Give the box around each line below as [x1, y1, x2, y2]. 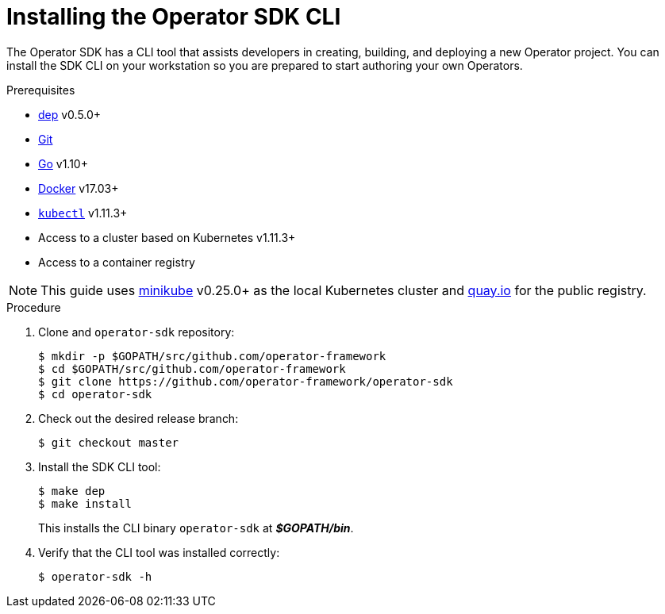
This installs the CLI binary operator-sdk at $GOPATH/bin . [38, 520, 354, 535]
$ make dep [38, 484, 106, 497]
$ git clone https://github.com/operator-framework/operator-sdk [38, 374, 453, 388]
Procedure [6, 300, 61, 314]
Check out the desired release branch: [38, 411, 239, 425]
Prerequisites [6, 83, 75, 97]
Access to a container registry [38, 255, 195, 269]
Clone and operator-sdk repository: [38, 324, 235, 339]
